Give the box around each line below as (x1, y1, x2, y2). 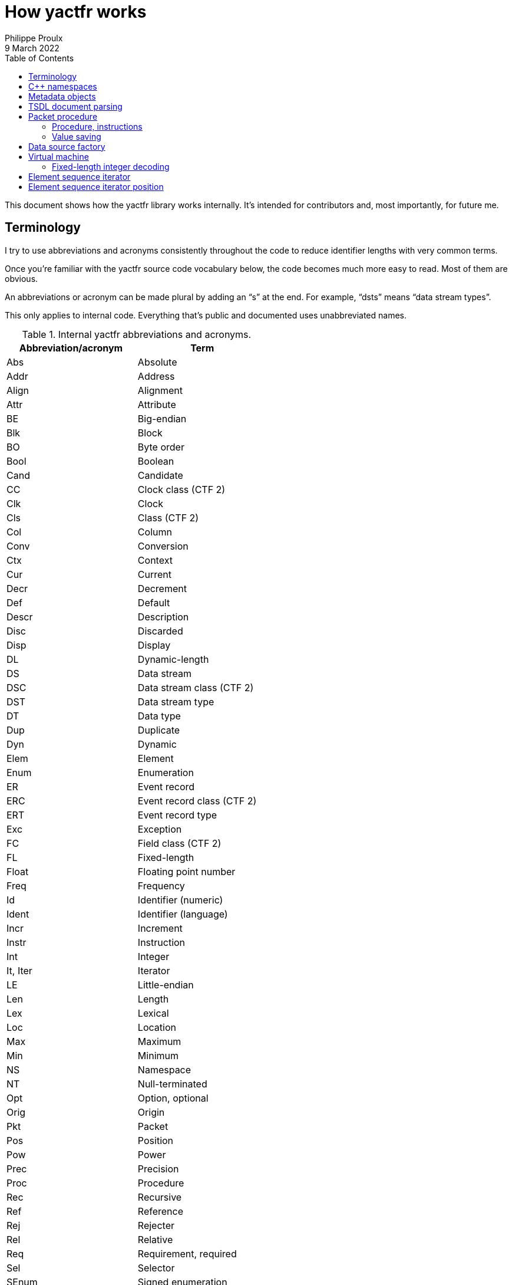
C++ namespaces (28, 81, 97, 91)
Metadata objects (28, 91, 96, 101)
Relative (137, 1233, 173, 1245)
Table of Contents (5, 52, 74, 63)
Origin (137, 1106, 165, 1118)
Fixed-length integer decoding (52, 161, 170, 172)
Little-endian (137, 978, 194, 991)
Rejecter (137, 1219, 175, 1231)
